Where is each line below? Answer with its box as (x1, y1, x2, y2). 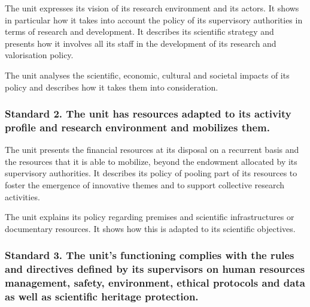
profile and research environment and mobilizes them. (5, 120, 270, 134)
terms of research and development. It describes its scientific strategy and (5, 25, 274, 38)
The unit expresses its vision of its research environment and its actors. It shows (5, 2, 299, 14)
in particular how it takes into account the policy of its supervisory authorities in (5, 13, 303, 26)
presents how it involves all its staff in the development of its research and (5, 37, 276, 49)
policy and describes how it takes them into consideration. (5, 80, 218, 93)
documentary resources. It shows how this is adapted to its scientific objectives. (5, 222, 296, 234)
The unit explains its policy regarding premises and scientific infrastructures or (5, 210, 294, 223)
